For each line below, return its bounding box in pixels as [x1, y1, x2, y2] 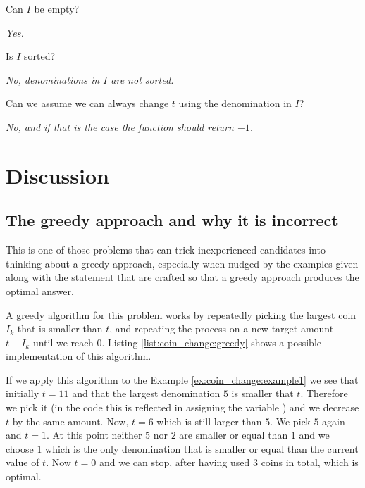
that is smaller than [17, 321, 103, 336]
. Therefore [300, 386, 348, 401]
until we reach [32, 334, 94, 349]
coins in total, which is [261, 455, 359, 470]
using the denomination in [178, 96, 292, 111]
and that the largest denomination [72, 386, 221, 401]
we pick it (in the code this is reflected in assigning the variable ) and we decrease [6, 400, 359, 415]
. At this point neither [46, 427, 142, 442]
